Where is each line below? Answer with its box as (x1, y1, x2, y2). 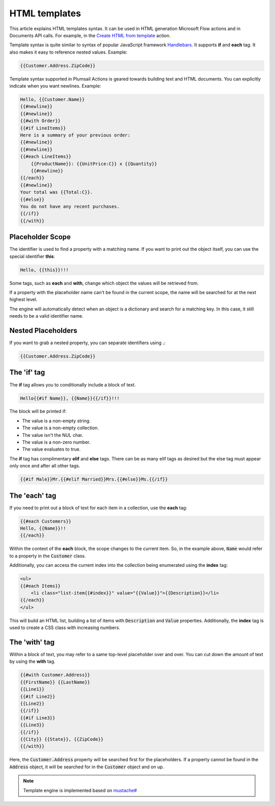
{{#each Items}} (20, 583, 61, 589)
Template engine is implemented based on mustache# (23, 787, 137, 793)
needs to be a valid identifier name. (9, 313, 84, 319)
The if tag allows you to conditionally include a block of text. (9, 381, 136, 387)
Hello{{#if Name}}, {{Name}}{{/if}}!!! (20, 395, 120, 401)
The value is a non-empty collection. (22, 425, 99, 431)
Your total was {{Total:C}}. (20, 189, 93, 195)
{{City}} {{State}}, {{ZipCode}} (20, 736, 104, 742)
